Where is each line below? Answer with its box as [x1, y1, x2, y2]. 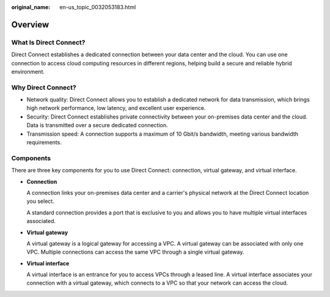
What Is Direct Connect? [11, 38, 86, 46]
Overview [11, 19, 50, 30]
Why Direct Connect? [11, 83, 76, 92]
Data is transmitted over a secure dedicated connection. [26, 122, 168, 129]
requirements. [26, 139, 62, 146]
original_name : [11, 4, 51, 10]
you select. [26, 197, 54, 205]
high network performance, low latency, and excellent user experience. [26, 105, 206, 112]
